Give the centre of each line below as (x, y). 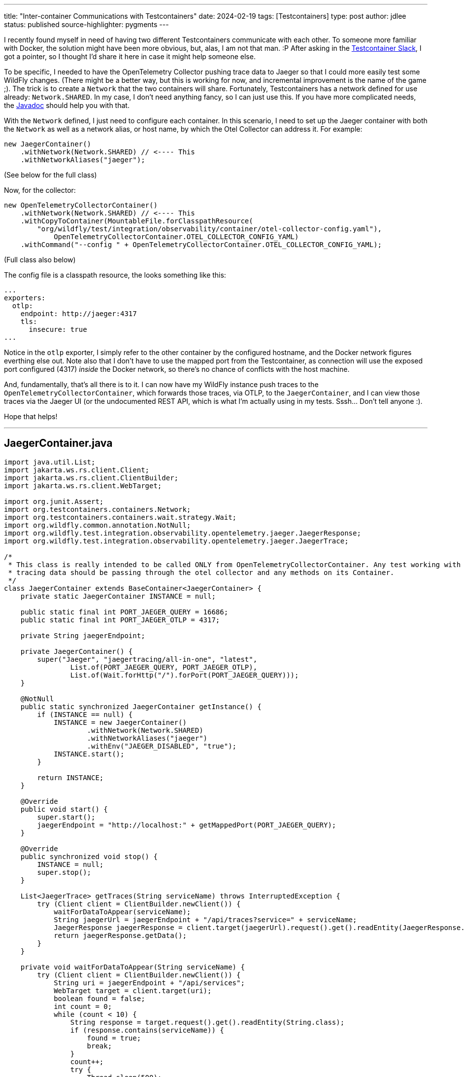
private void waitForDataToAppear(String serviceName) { (133, 967)
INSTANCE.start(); (89, 754)
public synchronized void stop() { (89, 856)
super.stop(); (64, 872)
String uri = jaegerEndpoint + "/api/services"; (149, 983)
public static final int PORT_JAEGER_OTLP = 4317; (120, 620)
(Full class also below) (40, 260)
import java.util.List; (50, 462)
